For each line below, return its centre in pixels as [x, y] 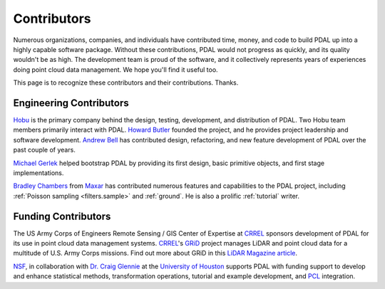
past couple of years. [45, 150]
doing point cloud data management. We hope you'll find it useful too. [115, 69]
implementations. [38, 173]
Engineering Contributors [71, 103]
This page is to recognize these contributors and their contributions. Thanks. [126, 83]
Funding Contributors [62, 216]
